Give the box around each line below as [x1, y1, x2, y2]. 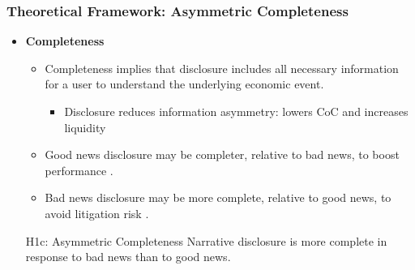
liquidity [64, 118, 106, 135]
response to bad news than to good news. [25, 248, 231, 265]
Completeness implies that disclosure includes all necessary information [45, 59, 399, 76]
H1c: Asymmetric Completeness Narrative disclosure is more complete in [25, 232, 387, 249]
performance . [45, 161, 113, 178]
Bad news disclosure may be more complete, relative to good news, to [45, 189, 391, 206]
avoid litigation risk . [45, 204, 149, 221]
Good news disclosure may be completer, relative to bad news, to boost [45, 146, 400, 163]
